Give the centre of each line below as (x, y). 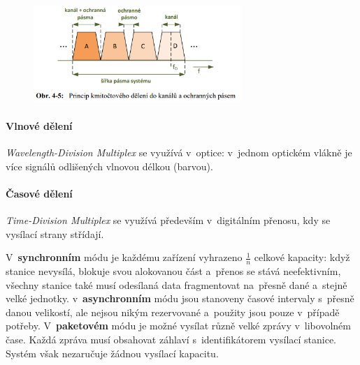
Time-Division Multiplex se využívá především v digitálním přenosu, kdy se (168, 220)
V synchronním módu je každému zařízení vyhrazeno (124, 257)
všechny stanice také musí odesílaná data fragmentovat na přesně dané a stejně (177, 284)
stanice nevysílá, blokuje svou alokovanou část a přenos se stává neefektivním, (173, 271)
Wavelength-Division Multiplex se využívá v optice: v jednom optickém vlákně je (179, 152)
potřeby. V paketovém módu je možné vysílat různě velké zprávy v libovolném (178, 326)
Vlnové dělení (39, 125)
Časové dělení (39, 193)
